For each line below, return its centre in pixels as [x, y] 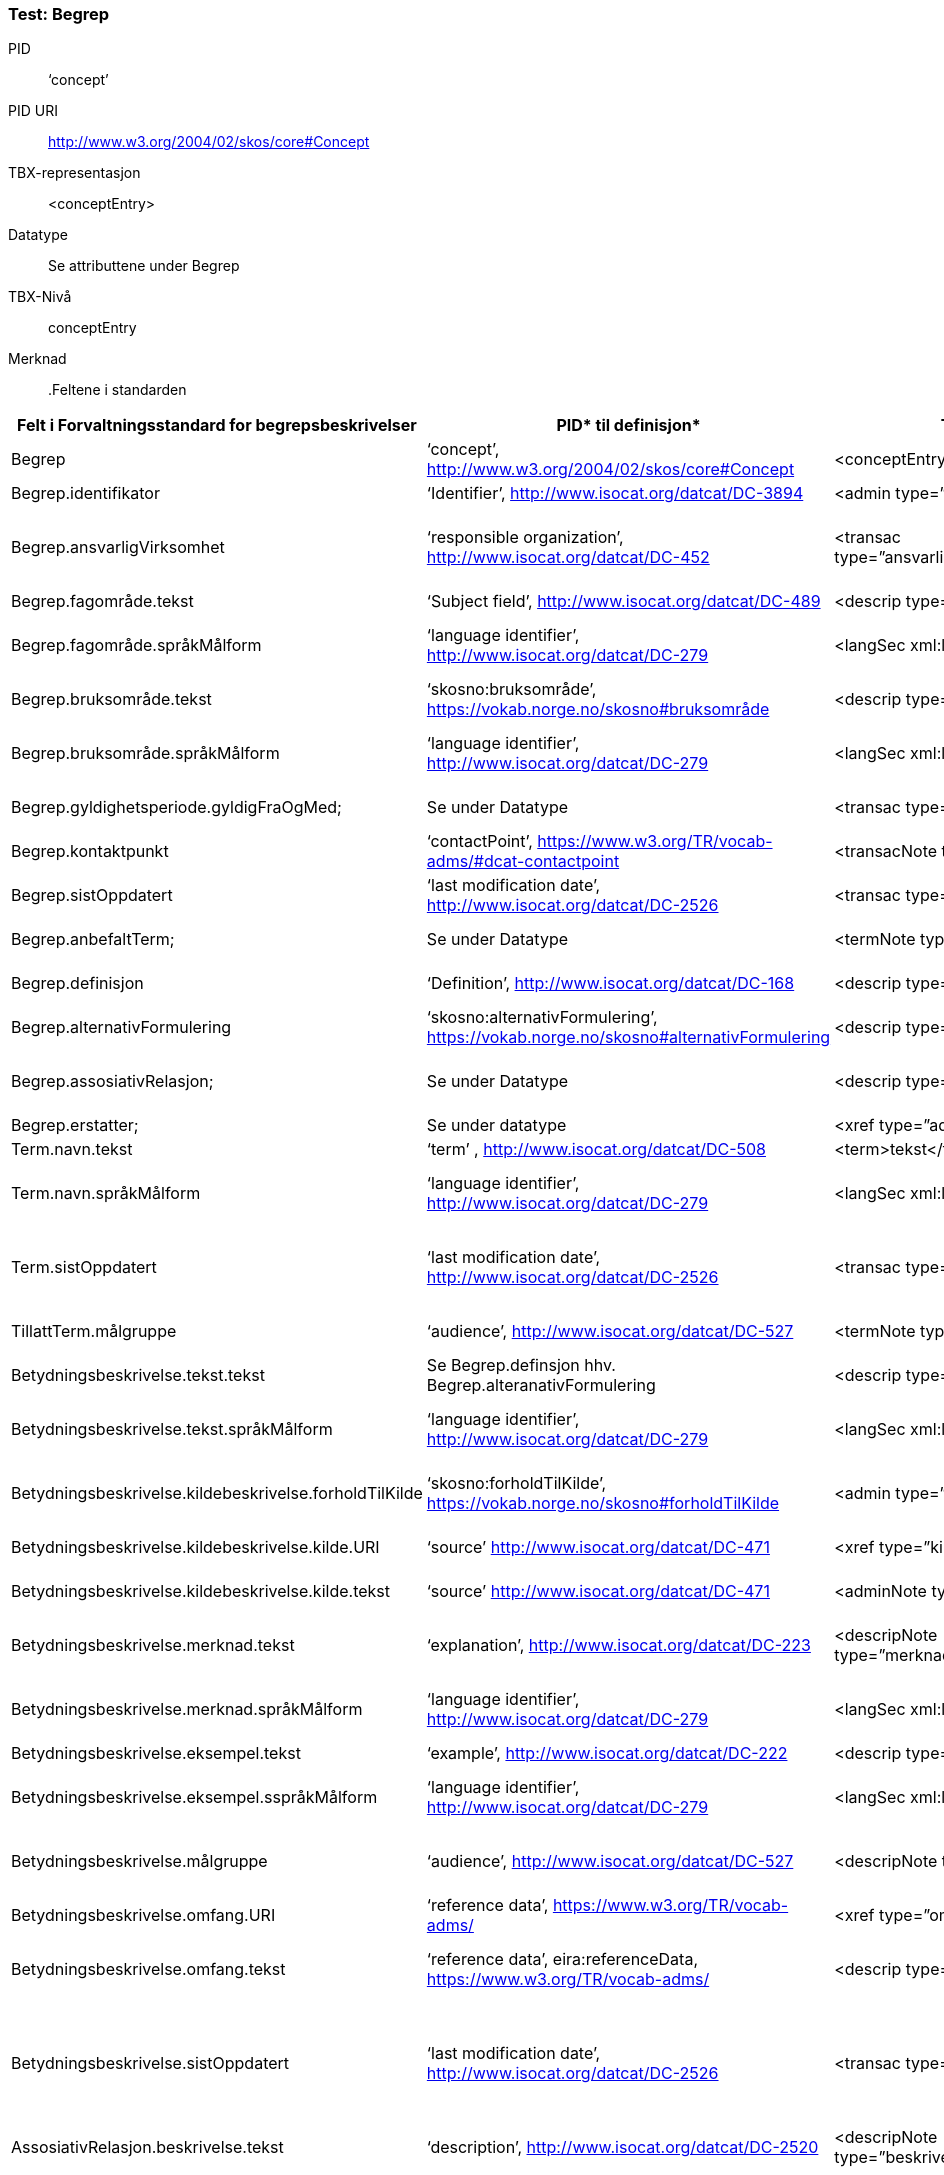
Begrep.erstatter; [75, 1125]
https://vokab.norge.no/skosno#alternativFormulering [628, 1037]
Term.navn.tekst [72, 1149]
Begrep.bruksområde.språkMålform [145, 753]
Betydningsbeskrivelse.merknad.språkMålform [187, 1709]
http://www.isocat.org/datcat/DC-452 [568, 557]
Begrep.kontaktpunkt [90, 851]
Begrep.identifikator [85, 493]
